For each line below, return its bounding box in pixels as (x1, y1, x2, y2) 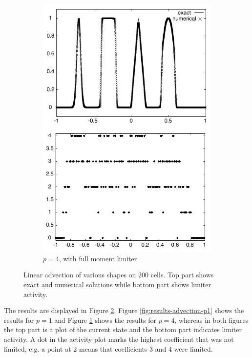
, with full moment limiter (59, 253, 137, 263)
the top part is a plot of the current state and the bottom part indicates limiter (4, 324, 242, 335)
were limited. (174, 343, 213, 354)
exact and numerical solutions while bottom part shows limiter (23, 279, 211, 289)
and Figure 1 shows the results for (54, 315, 157, 325)
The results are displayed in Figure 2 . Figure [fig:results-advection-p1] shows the (4, 305, 244, 315)
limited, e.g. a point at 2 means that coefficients (4, 343, 147, 354)
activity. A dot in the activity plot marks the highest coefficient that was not (4, 334, 234, 344)
